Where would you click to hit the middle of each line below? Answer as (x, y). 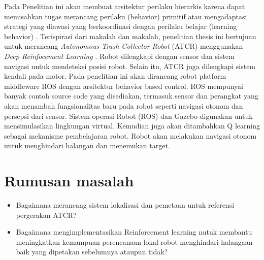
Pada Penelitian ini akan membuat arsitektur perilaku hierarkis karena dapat (125, 6)
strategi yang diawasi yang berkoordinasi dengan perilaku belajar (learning (121, 26)
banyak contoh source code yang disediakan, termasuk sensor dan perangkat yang (131, 96)
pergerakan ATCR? (46, 215)
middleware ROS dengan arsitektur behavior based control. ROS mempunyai (124, 86)
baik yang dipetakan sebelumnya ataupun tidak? (92, 252)
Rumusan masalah (69, 181)
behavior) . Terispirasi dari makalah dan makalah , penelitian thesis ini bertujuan (130, 36)
